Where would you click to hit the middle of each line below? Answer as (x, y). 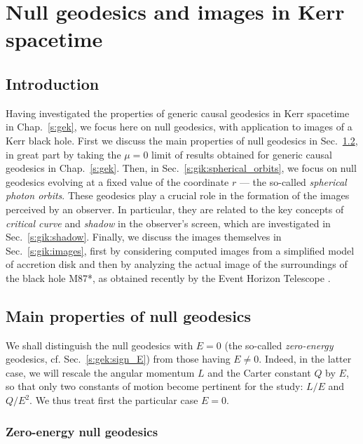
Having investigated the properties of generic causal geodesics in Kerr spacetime (178, 113)
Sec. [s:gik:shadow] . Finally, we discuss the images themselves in (144, 237)
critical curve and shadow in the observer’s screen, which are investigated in (168, 223)
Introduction (53, 83)
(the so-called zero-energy (279, 345)
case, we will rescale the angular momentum (100, 372)
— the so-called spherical (293, 181)
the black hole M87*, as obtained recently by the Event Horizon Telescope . (168, 277)
